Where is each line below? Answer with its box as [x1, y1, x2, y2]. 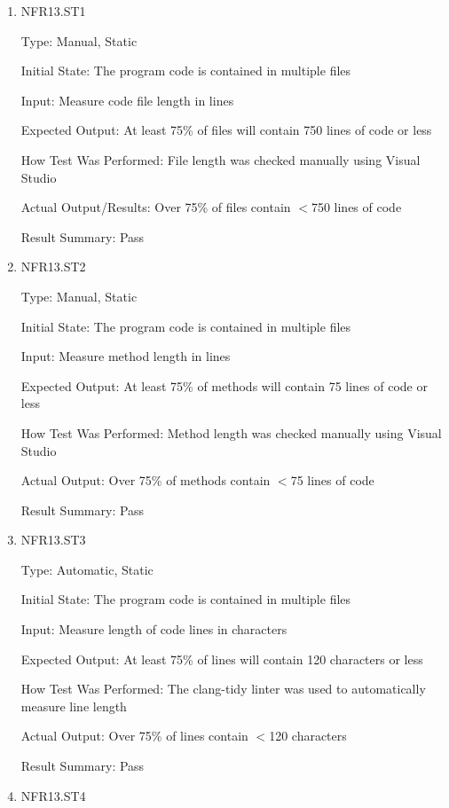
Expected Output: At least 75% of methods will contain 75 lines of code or [20, 376, 428, 395]
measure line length [20, 696, 127, 715]
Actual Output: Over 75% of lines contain [20, 726, 248, 745]
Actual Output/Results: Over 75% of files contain [20, 198, 291, 216]
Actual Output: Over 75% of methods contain [20, 471, 271, 490]
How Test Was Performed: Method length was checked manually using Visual [20, 423, 442, 442]
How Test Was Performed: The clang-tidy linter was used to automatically [20, 679, 426, 698]
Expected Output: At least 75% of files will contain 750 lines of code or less [20, 121, 432, 139]
